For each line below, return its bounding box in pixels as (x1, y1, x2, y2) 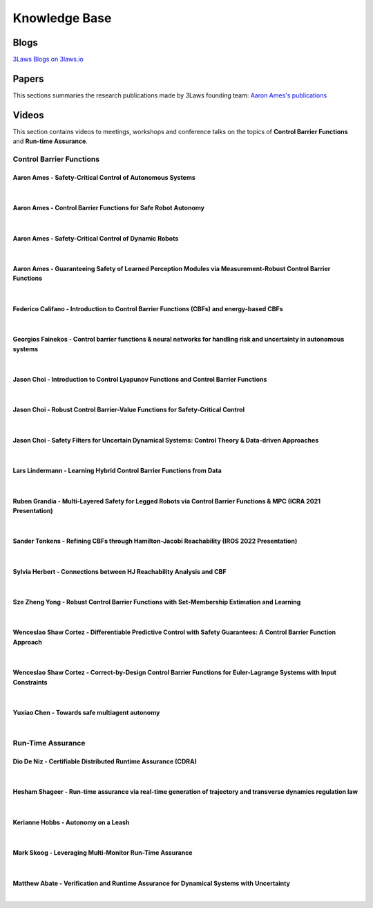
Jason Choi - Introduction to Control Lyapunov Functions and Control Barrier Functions (12, 375, 267, 383)
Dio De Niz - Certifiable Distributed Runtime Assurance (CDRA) (12, 757, 197, 766)
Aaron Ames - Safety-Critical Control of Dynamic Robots (12, 234, 179, 242)
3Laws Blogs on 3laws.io (12, 55, 84, 64)
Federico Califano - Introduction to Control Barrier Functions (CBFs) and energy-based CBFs (12, 304, 283, 313)
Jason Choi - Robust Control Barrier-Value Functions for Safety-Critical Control (12, 405, 245, 414)
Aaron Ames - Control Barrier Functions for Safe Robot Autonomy (12, 204, 205, 212)
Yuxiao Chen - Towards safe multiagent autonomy (12, 709, 160, 717)
